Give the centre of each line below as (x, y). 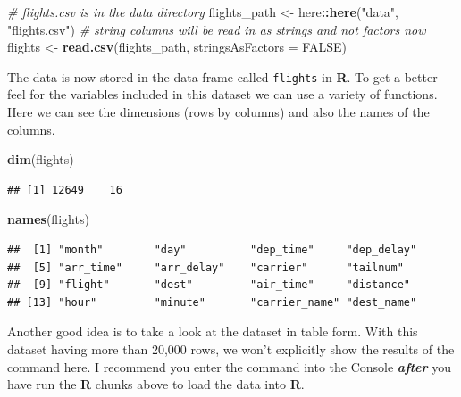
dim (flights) (41, 159)
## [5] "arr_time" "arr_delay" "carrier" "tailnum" (205, 267)
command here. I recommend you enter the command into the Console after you (230, 366)
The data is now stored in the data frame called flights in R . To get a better (222, 76)
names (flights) (48, 219)
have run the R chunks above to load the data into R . (156, 384)
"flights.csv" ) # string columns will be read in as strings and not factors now (217, 29)
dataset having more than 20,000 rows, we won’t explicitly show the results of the (231, 348)
